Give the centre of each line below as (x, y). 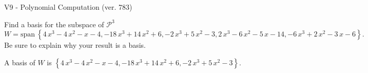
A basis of (20, 62)
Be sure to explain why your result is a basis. (75, 45)
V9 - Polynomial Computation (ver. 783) (68, 7)
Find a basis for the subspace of (54, 24)
